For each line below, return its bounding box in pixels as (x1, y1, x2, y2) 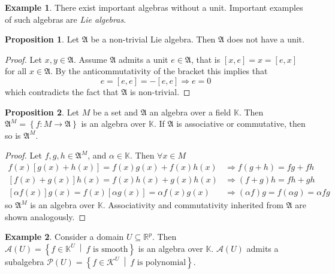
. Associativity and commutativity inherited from (102, 199, 283, 211)
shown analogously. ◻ (5, 210, 86, 223)
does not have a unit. (227, 33, 304, 45)
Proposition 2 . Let (5, 105, 80, 118)
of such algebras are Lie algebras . (5, 13, 126, 25)
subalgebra (5, 255, 44, 267)
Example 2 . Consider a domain (5, 230, 124, 243)
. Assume (73, 53, 107, 65)
